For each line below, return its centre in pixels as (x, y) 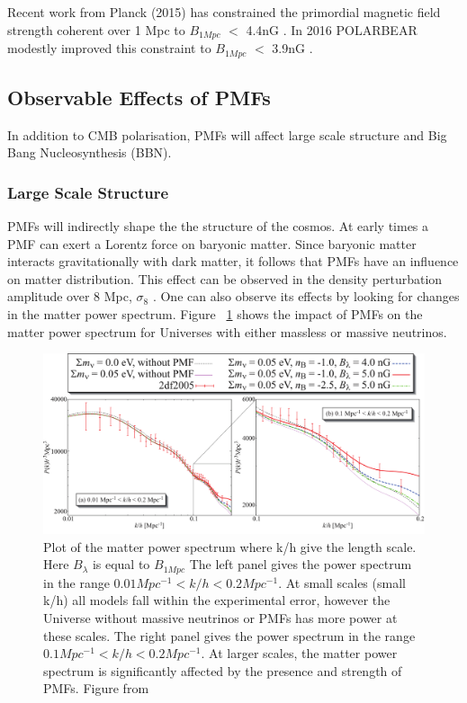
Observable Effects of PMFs (139, 97)
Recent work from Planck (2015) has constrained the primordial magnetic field (224, 12)
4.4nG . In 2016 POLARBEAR (332, 29)
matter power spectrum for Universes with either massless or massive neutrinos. (227, 331)
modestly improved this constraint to (109, 48)
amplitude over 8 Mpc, (70, 296)
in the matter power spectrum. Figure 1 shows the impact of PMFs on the (215, 314)
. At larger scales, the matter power (299, 653)
